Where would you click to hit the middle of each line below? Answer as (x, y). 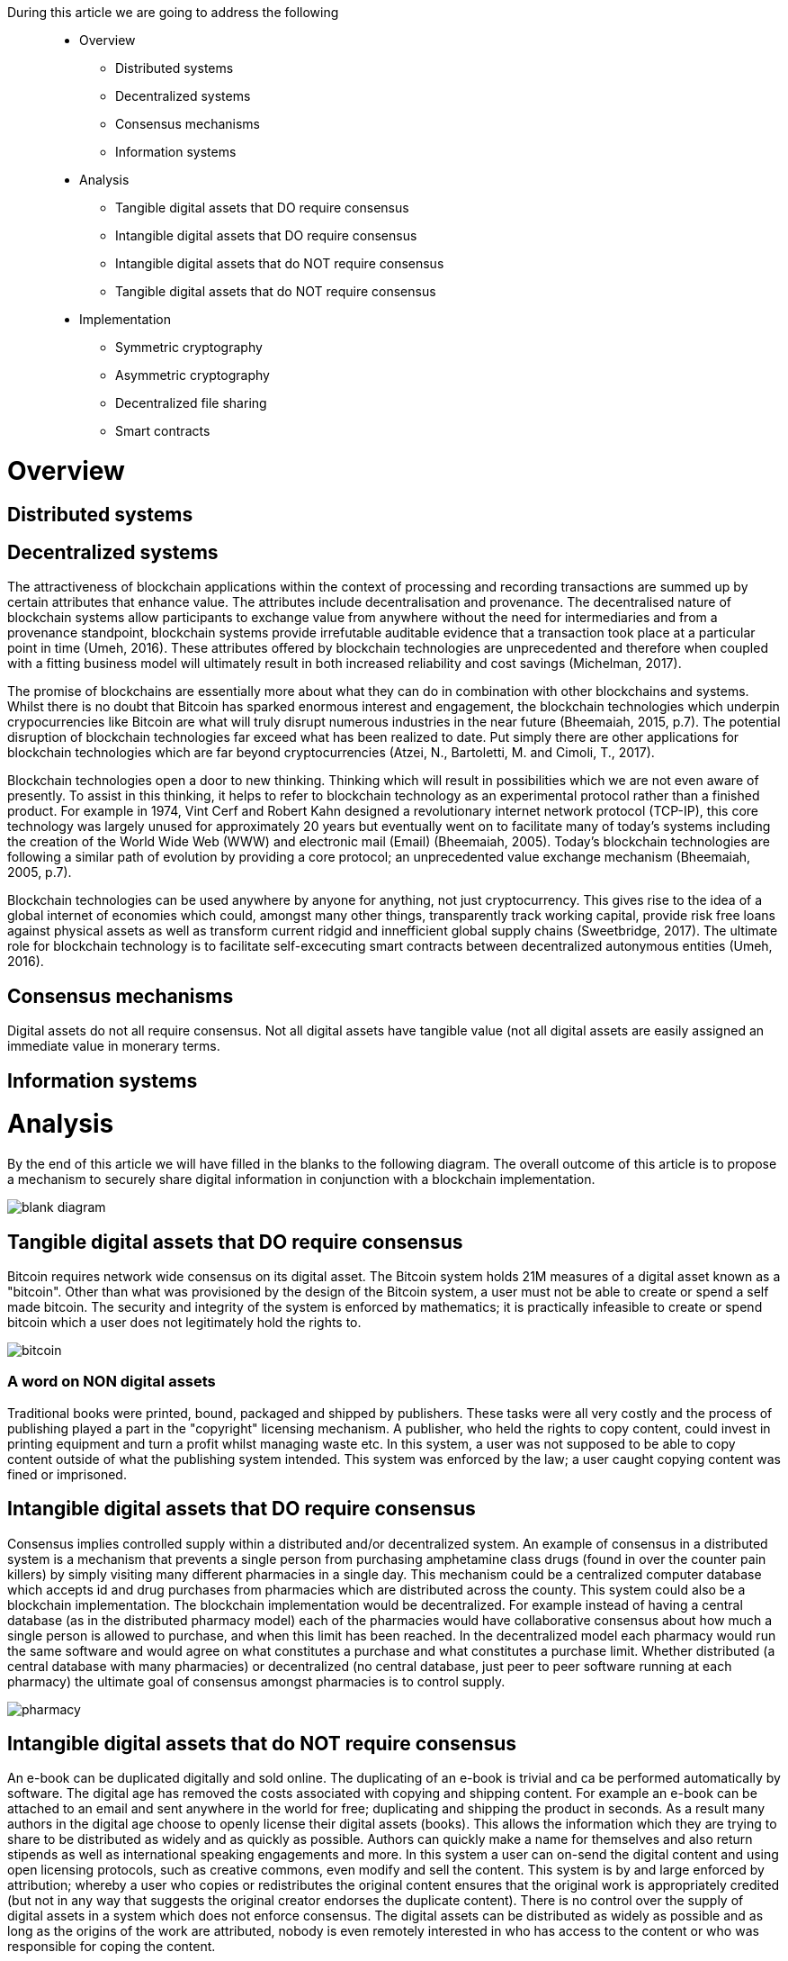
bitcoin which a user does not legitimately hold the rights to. (184, 1322)
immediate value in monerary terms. (114, 1046)
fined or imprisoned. (67, 1474)
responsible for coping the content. (112, 1947)
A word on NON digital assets (112, 1382)
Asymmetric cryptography (193, 375)
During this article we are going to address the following (173, 12)
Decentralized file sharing (191, 403)
